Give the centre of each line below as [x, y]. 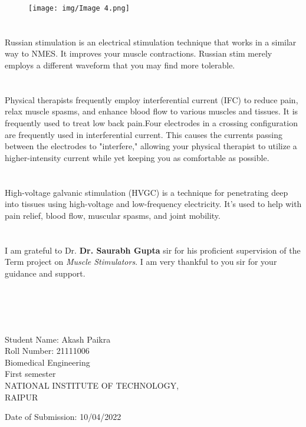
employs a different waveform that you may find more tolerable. [120, 65]
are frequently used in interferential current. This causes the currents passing [144, 134]
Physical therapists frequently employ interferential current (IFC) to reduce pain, [152, 99]
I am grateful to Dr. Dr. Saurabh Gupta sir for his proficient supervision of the [153, 250]
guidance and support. [45, 273]
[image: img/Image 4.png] [79, 8]
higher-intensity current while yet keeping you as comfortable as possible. [137, 157]
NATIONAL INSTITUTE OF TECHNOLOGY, [92, 385]
